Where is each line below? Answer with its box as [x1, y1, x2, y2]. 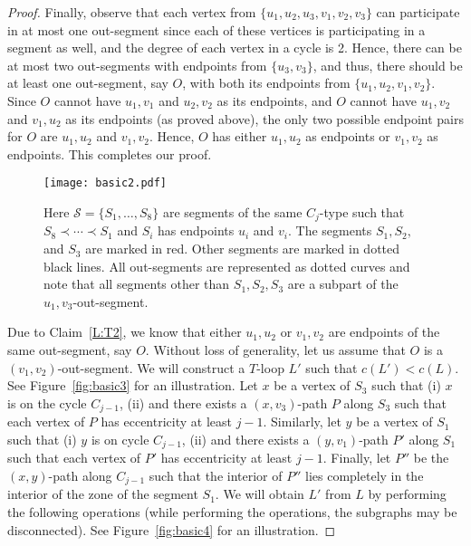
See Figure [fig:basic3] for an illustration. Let [7, 376, 258, 395]
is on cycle [91, 429, 149, 448]
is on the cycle [7, 393, 87, 412]
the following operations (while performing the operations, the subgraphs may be [7, 502, 457, 521]
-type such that [319, 203, 405, 221]
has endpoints [158, 221, 235, 240]
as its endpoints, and [216, 91, 332, 110]
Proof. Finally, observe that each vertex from [7, 3, 256, 21]
